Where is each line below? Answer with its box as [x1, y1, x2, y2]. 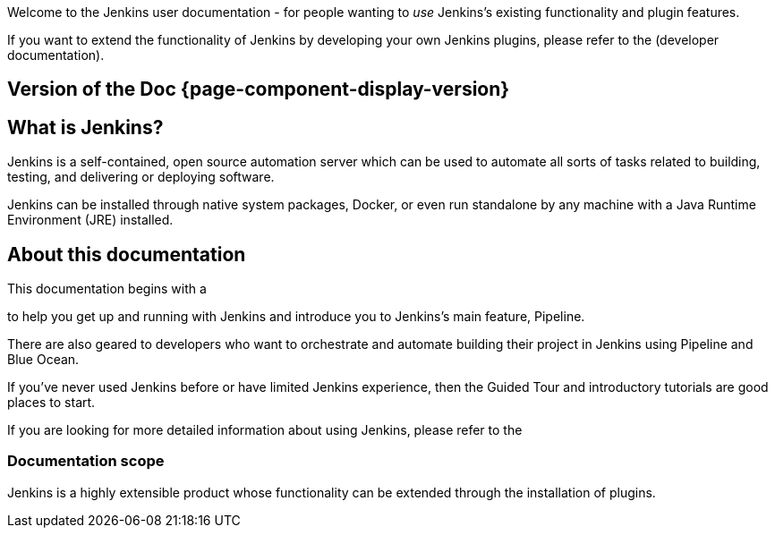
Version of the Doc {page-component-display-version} [7, 78, 510, 101]
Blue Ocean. [7, 352, 80, 368]
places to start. [7, 395, 96, 411]
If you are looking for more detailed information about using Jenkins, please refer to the [7, 422, 523, 438]
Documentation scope [7, 452, 165, 471]
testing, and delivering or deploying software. [7, 169, 275, 185]
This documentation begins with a [7, 281, 207, 297]
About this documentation [7, 242, 246, 266]
